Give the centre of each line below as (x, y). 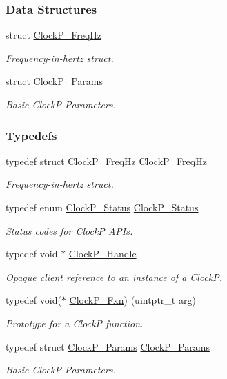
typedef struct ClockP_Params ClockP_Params (108, 346)
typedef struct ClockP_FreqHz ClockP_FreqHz (106, 161)
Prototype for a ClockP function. (75, 323)
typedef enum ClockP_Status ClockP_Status (102, 207)
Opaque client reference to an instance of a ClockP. (114, 276)
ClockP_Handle (102, 254)
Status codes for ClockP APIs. (69, 230)
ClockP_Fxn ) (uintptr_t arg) (132, 300)
